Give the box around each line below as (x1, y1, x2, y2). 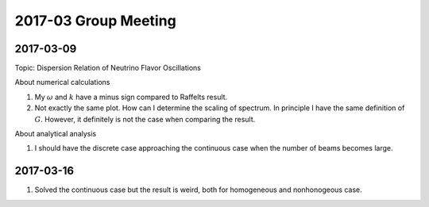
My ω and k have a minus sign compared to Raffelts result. (34, 92, 228, 102)
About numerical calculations (14, 78, 110, 87)
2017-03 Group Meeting (14, 12, 176, 29)
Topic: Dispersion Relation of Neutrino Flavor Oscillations (14, 63, 202, 73)
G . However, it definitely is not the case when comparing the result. (34, 114, 256, 124)
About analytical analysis (14, 129, 97, 139)
